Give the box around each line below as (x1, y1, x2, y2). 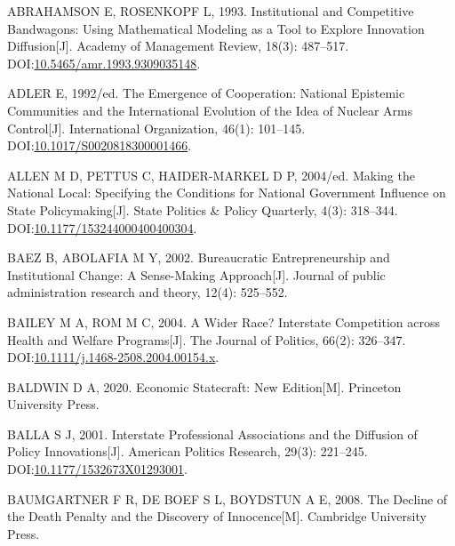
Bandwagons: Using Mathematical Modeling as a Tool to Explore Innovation (7, 19, 425, 37)
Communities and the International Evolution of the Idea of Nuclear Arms (7, 100, 413, 119)
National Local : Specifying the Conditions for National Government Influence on (7, 183, 446, 202)
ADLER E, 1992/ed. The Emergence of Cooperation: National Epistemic (7, 84, 405, 102)
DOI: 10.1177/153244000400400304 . (7, 218, 197, 237)
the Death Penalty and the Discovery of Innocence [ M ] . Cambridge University (7, 507, 427, 526)
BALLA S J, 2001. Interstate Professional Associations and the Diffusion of (7, 424, 418, 443)
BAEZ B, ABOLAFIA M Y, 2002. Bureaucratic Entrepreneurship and (7, 248, 390, 267)
